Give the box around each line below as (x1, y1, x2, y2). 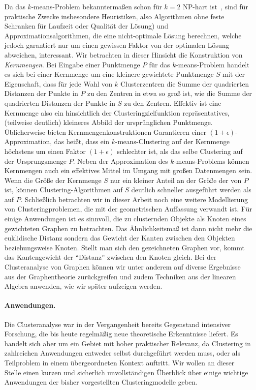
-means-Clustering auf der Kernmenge (115, 136, 230, 147)
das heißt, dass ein (54, 136, 110, 147)
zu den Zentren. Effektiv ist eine (124, 97, 222, 108)
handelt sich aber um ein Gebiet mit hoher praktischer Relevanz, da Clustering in (4, 338, 251, 348)
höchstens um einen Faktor (4, 146, 86, 156)
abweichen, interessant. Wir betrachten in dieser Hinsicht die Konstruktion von (4, 49, 243, 60)
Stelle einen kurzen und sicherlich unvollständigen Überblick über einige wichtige (4, 367, 248, 377)
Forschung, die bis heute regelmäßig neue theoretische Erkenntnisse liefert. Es (4, 329, 238, 339)
